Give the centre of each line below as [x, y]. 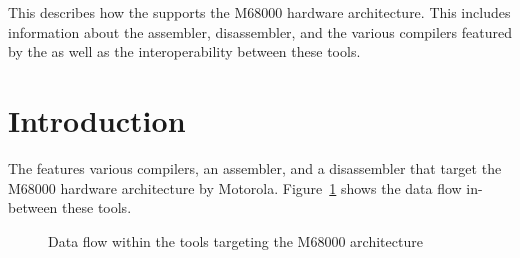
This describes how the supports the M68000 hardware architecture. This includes [259, 12]
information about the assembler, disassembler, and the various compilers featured [260, 31]
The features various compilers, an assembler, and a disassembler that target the [255, 167]
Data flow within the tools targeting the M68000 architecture [235, 240]
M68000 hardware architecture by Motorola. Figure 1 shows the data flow [235, 187]
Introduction [97, 119]
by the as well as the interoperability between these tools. [184, 51]
